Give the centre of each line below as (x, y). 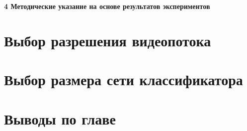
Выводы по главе (60, 118)
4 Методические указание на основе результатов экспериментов (107, 6)
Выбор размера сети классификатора (123, 79)
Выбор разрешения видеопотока (108, 40)
